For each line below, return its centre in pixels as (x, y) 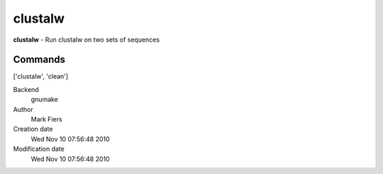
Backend (26, 89)
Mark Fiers (47, 120)
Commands (39, 60)
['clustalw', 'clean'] (41, 76)
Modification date (39, 149)
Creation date (33, 129)
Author (23, 109)
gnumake (44, 100)
